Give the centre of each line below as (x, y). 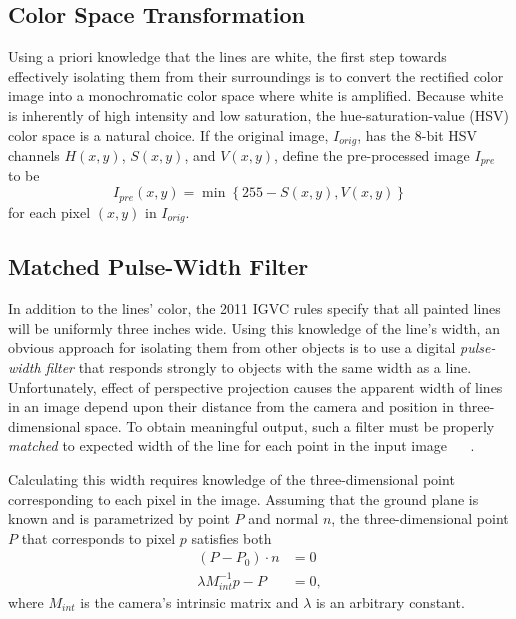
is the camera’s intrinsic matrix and (189, 601)
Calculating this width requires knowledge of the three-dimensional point (231, 478)
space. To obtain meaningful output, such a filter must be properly (290, 425)
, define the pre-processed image (372, 155)
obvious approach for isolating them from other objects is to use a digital (232, 347)
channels (34, 155)
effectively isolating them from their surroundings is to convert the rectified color (256, 75)
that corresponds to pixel (98, 537)
